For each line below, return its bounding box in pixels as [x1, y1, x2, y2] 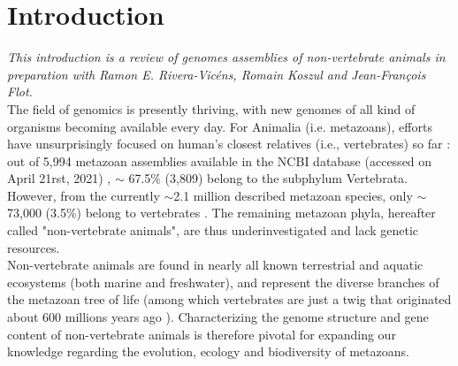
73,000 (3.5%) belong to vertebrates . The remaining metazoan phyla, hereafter [7, 203, 436, 222]
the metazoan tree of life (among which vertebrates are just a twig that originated [7, 290, 452, 309]
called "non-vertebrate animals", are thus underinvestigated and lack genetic [7, 221, 419, 240]
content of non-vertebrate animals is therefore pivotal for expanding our [7, 324, 396, 343]
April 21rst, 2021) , [7, 169, 111, 187]
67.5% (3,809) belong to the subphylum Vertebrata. [128, 169, 408, 187]
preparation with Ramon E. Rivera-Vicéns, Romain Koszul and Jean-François [7, 65, 426, 83]
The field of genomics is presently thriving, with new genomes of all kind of [7, 99, 416, 118]
